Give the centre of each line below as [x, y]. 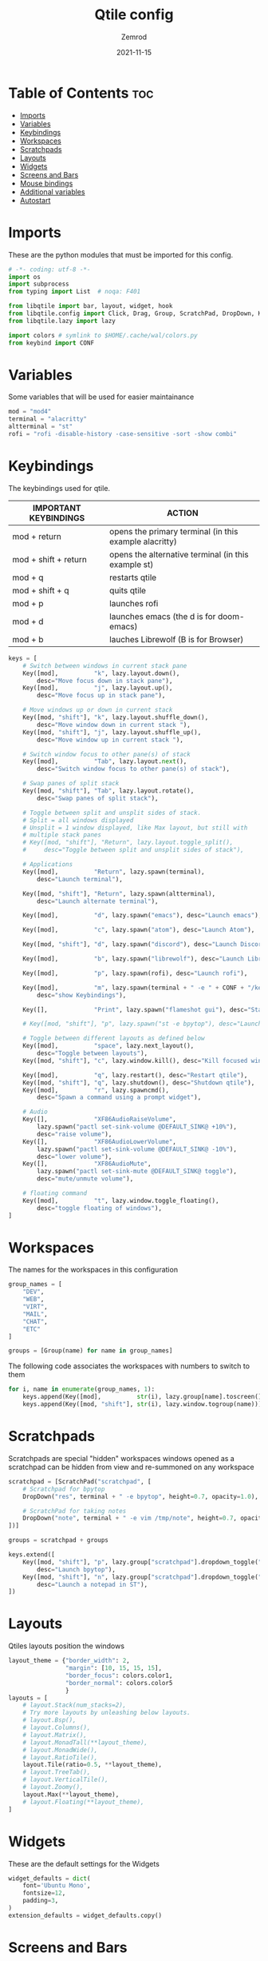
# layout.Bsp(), [50, 1720]
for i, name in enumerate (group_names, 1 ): [82, 1389]
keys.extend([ [32, 1555]
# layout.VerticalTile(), [66, 1780]
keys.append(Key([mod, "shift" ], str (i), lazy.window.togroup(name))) [142, 1404]
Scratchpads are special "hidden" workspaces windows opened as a [122, 1458]
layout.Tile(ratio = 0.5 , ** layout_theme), [92, 1765]
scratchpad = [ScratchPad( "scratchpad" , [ [80, 1481]
